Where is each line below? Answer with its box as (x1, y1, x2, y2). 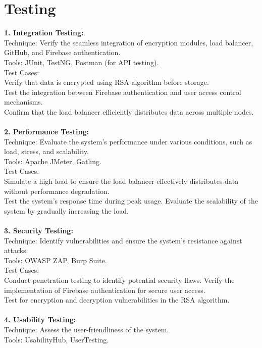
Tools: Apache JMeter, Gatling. (4, 156, 101, 166)
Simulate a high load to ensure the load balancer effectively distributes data (4, 176, 239, 186)
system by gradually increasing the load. (4, 205, 129, 216)
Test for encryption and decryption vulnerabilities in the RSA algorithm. (4, 294, 230, 305)
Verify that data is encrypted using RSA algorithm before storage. (4, 77, 209, 87)
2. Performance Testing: (4, 126, 89, 137)
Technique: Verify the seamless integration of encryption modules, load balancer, (4, 37, 253, 47)
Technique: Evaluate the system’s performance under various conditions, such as (4, 136, 252, 146)
